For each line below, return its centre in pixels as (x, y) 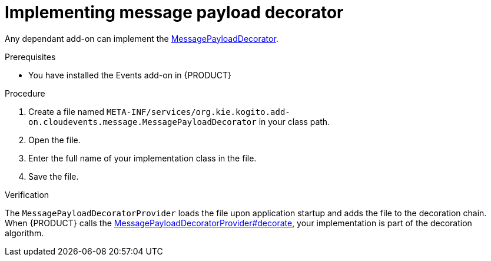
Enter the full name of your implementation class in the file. (142, 158)
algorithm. (24, 233)
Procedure (25, 93)
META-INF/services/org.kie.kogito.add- (198, 112)
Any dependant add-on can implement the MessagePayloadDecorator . (142, 38)
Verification (27, 194)
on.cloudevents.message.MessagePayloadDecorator (142, 122)
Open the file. (54, 140)
